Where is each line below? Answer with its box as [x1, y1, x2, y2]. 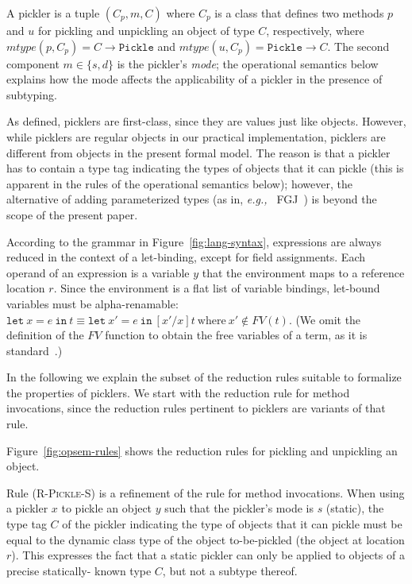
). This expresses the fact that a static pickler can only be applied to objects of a [11, 547, 405, 563]
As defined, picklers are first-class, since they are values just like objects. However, [6, 113, 406, 130]
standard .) [6, 342, 63, 358]
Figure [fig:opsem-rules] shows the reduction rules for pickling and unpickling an [6, 442, 398, 458]
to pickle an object [61, 500, 152, 516]
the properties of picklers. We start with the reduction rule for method [6, 384, 350, 400]
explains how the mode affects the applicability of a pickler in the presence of [6, 71, 383, 87]
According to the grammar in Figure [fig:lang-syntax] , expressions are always [6, 233, 382, 249]
